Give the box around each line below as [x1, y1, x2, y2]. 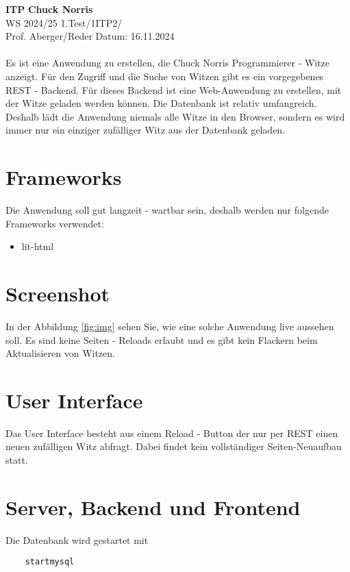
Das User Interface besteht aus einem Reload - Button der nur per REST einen [5, 425, 338, 440]
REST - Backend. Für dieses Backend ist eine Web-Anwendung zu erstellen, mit [5, 82, 342, 97]
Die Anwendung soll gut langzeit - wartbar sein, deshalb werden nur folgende [5, 203, 329, 217]
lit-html [21, 239, 54, 253]
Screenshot [5, 279, 110, 308]
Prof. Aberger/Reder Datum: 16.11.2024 [5, 29, 175, 43]
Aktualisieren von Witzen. [5, 346, 115, 360]
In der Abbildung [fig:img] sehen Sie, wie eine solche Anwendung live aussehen [5, 319, 334, 333]
